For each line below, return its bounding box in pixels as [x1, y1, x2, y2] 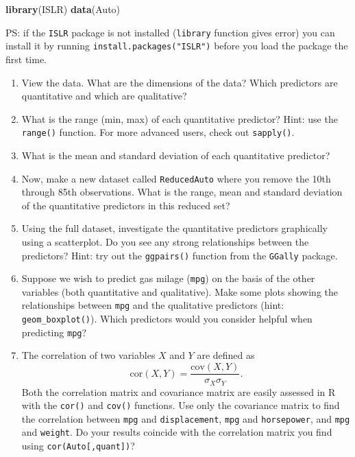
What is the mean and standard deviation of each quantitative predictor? [21, 148, 330, 162]
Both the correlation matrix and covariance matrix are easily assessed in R [21, 384, 336, 399]
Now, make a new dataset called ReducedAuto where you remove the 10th [21, 171, 331, 185]
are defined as [197, 348, 255, 362]
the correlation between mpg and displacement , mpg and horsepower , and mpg [21, 411, 350, 425]
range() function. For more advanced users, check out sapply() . [21, 125, 295, 139]
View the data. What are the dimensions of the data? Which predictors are [21, 75, 338, 89]
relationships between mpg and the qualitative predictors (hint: [21, 298, 284, 312]
